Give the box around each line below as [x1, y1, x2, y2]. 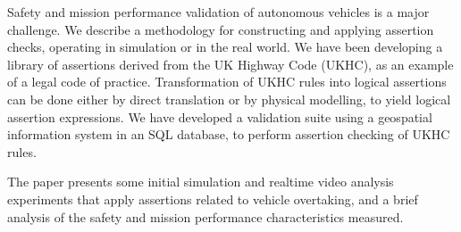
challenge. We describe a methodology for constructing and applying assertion [7, 20, 434, 38]
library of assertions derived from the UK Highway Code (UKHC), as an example [7, 54, 454, 73]
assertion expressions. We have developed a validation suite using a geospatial [7, 107, 432, 126]
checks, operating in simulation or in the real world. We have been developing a [7, 37, 443, 56]
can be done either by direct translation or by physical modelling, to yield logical [7, 89, 451, 108]
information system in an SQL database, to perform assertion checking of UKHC [7, 125, 450, 144]
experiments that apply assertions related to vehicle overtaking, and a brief [7, 189, 418, 208]
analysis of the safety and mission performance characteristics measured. [7, 207, 404, 226]
